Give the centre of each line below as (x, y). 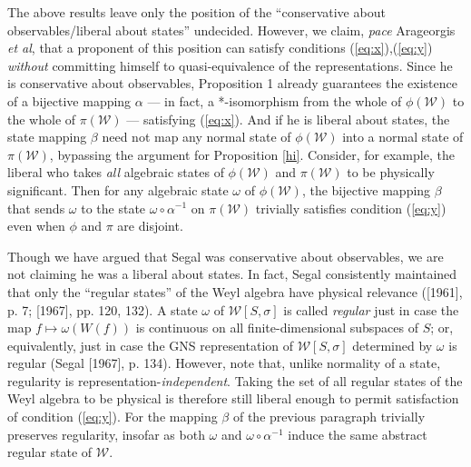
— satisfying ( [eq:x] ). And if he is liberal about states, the (288, 119)
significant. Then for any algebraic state (118, 189)
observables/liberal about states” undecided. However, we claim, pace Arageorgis (231, 30)
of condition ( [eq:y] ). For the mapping (113, 417)
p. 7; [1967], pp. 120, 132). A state (103, 309)
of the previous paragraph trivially (329, 417)
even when (36, 226)
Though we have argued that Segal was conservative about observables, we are (226, 256)
